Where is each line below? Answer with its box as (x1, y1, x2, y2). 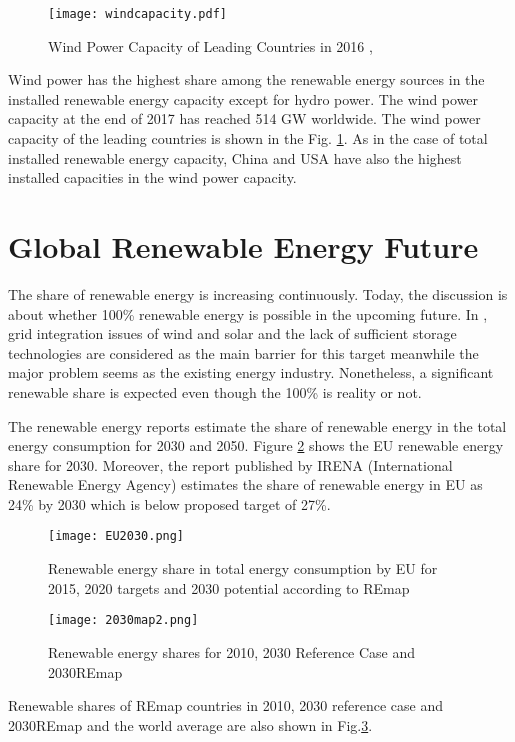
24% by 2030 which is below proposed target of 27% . (8, 493, 331, 514)
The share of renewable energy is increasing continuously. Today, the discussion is (8, 283, 508, 304)
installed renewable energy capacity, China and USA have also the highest (8, 147, 462, 168)
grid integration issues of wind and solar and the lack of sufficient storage (8, 323, 457, 344)
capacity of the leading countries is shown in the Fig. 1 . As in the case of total (8, 128, 488, 149)
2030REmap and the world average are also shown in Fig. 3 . (8, 714, 373, 735)
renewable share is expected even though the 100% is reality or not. (8, 381, 422, 402)
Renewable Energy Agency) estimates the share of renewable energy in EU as (8, 474, 483, 495)
